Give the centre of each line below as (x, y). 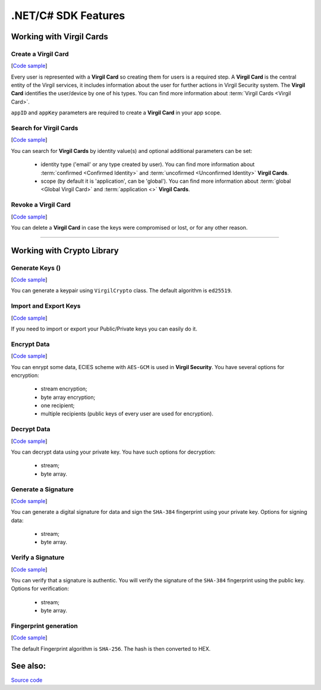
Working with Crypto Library (65, 250)
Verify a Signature (38, 558)
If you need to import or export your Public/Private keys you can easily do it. (104, 329)
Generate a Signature (43, 489)
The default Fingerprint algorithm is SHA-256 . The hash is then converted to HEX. (111, 648)
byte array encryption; (68, 397)
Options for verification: (40, 589)
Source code (27, 680)
